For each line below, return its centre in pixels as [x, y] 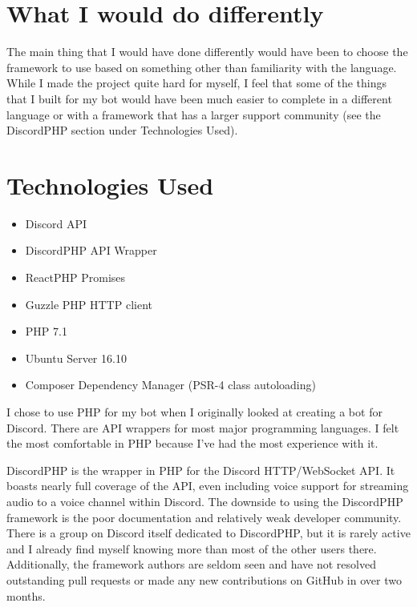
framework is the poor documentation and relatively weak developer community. [204, 517]
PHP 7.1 [46, 331]
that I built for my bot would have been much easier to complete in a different [199, 98]
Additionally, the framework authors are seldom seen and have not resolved [191, 564]
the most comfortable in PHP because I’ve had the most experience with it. [192, 443]
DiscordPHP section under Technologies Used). [122, 130]
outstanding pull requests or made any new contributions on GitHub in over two [204, 579]
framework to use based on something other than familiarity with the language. [202, 67]
